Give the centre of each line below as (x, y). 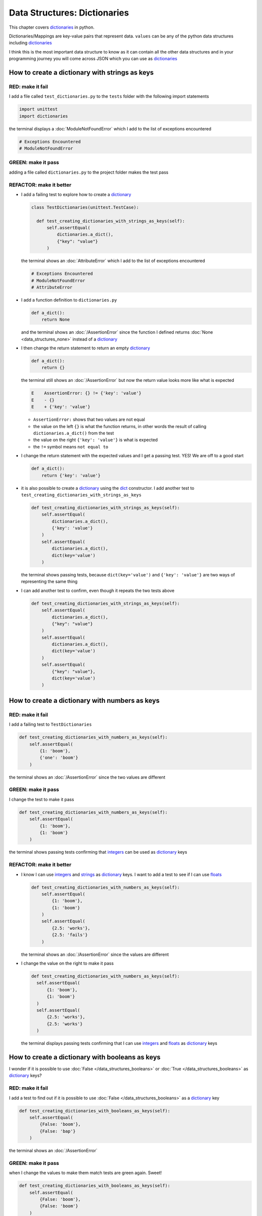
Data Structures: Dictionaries (69, 13)
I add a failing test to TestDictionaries (50, 724)
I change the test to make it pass (41, 799)
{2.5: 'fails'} (70, 935)
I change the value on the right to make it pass (67, 964)
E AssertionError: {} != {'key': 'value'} (86, 393)
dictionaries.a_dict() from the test (74, 433)
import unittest (39, 109)
